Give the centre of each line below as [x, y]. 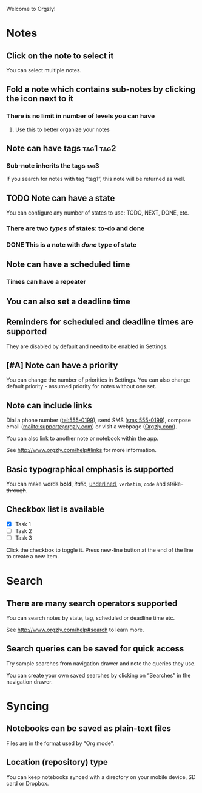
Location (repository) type [57, 762]
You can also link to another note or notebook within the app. [82, 438]
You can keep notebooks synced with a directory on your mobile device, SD [101, 777]
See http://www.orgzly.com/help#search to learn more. [75, 630]
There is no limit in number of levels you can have [81, 116]
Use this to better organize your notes [62, 129]
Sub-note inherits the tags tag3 [53, 166]
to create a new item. [33, 556]
